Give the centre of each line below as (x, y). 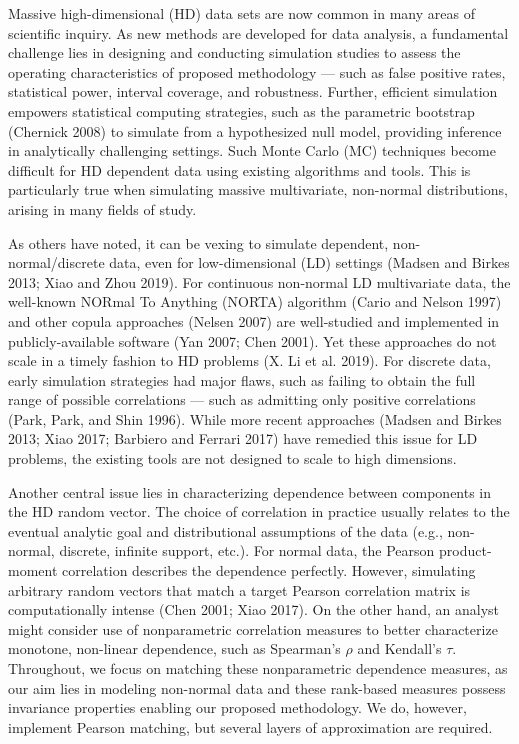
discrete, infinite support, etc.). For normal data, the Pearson (247, 550)
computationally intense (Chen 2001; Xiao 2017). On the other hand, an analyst (254, 609)
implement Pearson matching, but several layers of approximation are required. (250, 726)
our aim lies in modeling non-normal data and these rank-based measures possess (257, 687)
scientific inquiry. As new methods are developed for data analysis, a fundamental (258, 32)
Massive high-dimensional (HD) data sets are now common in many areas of (241, 13)
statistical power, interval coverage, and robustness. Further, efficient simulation (253, 91)
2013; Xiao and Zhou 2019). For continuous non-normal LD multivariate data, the (259, 281)
